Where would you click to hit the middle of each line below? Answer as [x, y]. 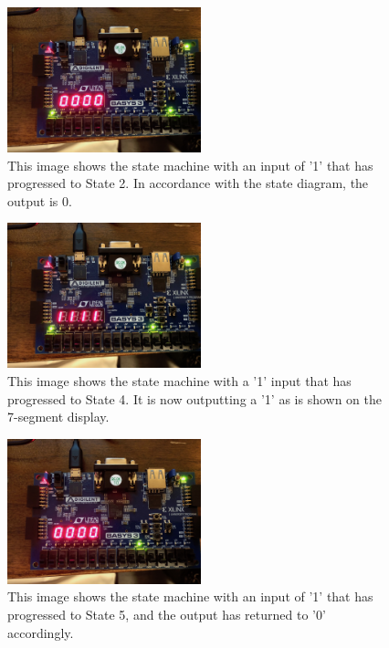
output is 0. [40, 200]
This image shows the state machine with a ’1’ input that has [179, 380]
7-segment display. [58, 417]
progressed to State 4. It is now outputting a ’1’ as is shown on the [195, 398]
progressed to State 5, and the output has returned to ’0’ [167, 614]
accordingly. [41, 632]
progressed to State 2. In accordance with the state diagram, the [188, 183]
